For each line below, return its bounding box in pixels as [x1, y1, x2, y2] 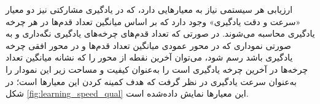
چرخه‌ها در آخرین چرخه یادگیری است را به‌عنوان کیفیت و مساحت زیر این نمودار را [6, 62, 308, 75]
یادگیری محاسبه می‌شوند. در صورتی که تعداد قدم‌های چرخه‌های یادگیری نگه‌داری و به [6, 27, 315, 40]
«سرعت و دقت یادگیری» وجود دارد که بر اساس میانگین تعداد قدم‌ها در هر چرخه [6, 15, 301, 28]
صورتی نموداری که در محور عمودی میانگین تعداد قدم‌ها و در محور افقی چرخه [6, 39, 291, 51]
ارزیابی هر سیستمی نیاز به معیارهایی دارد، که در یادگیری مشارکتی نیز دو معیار [6, 3, 293, 15]
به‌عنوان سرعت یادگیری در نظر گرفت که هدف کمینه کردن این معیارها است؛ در [6, 75, 297, 87]
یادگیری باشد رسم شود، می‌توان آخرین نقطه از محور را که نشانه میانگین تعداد [6, 51, 293, 64]
